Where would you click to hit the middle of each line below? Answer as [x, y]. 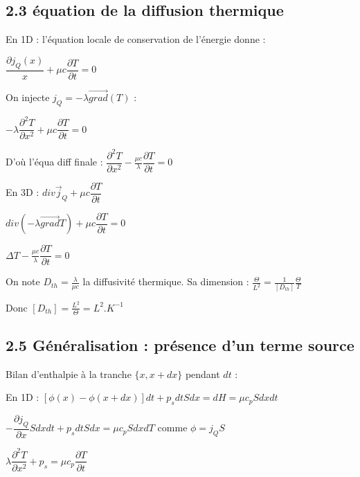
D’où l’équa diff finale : [54, 162]
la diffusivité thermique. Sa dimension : [166, 281]
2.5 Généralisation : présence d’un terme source [180, 344]
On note [23, 281]
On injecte [28, 97]
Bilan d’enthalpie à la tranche [69, 373]
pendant [202, 373]
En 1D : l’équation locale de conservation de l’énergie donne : [136, 39]
